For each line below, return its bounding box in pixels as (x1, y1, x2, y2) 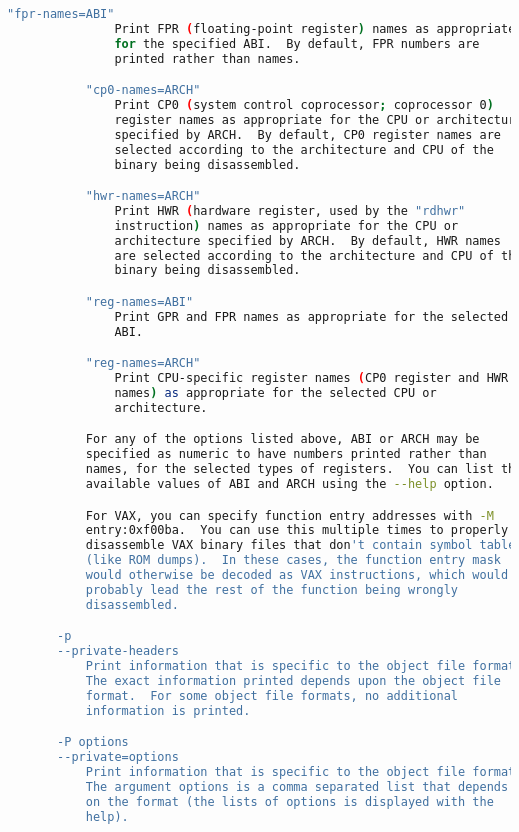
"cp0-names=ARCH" (85, 83, 201, 98)
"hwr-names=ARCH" (85, 189, 201, 204)
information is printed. (85, 703, 251, 718)
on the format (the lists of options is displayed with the (85, 794, 494, 809)
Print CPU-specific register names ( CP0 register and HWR (114, 371, 509, 386)
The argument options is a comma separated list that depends (85, 779, 509, 794)
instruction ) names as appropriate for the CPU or (114, 218, 459, 233)
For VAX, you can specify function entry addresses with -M (85, 508, 494, 523)
